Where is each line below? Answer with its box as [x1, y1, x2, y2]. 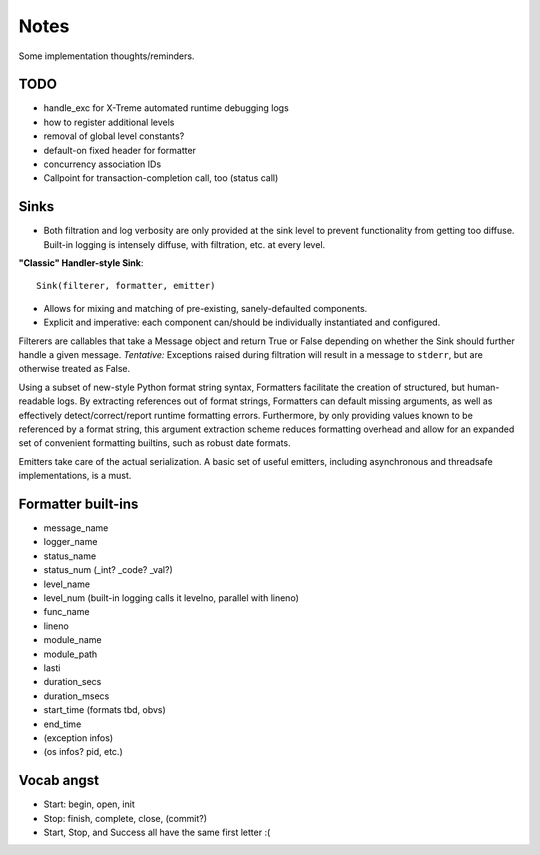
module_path [43, 648, 98, 660]
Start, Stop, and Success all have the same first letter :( [43, 826, 271, 839]
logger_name [43, 536, 98, 548]
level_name [43, 578, 90, 590]
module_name [43, 634, 102, 646]
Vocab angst [18, 772, 100, 789]
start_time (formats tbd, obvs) [43, 704, 167, 716]
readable [18, 395, 55, 407]
